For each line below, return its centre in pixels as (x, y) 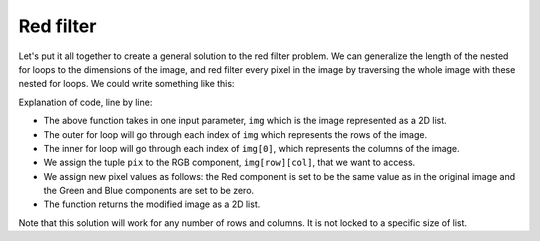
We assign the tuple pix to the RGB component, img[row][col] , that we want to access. (229, 162)
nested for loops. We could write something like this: (126, 84)
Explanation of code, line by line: (85, 102)
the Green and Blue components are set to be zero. (149, 191)
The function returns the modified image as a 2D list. (152, 204)
